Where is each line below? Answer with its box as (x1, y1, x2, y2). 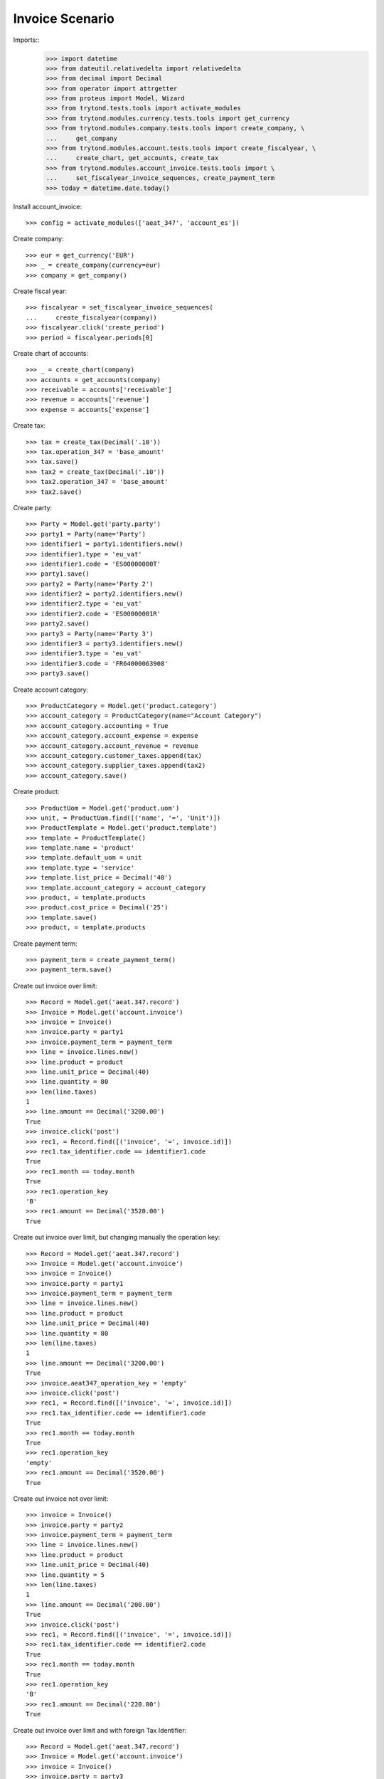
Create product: (13, 787, 60, 796)
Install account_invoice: (13, 202, 82, 211)
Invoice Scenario (13, 11, 115, 26)
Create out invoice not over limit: (13, 1494, 109, 1503)
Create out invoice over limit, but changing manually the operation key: (13, 1233, 220, 1242)
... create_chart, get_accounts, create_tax (46, 154, 219, 162)
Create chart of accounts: (13, 349, 89, 357)
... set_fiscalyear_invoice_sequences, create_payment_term (46, 174, 275, 182)
